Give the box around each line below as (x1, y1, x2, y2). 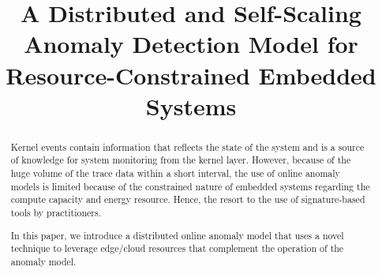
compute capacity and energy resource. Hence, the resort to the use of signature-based (10, 193, 365, 206)
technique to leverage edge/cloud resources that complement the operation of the (10, 242, 344, 255)
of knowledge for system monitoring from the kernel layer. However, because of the (10, 153, 351, 167)
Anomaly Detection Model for (24, 28, 358, 60)
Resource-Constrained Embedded (6, 58, 376, 91)
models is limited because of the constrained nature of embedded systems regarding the (10, 179, 370, 193)
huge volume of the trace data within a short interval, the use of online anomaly (10, 167, 340, 180)
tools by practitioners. (10, 206, 101, 220)
